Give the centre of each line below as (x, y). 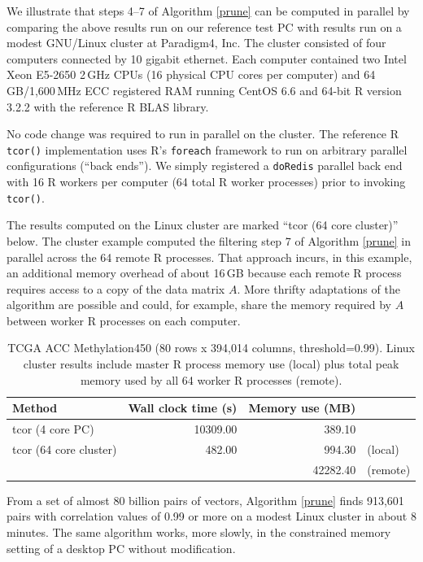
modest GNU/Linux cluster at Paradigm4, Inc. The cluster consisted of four (196, 43)
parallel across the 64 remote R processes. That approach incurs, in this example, (209, 257)
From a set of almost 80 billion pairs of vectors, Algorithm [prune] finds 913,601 (205, 500)
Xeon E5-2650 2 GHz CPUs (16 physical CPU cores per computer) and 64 (191, 74)
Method (35, 408)
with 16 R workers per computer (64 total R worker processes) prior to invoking (206, 182)
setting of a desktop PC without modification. (121, 548)
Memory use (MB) (302, 408)
